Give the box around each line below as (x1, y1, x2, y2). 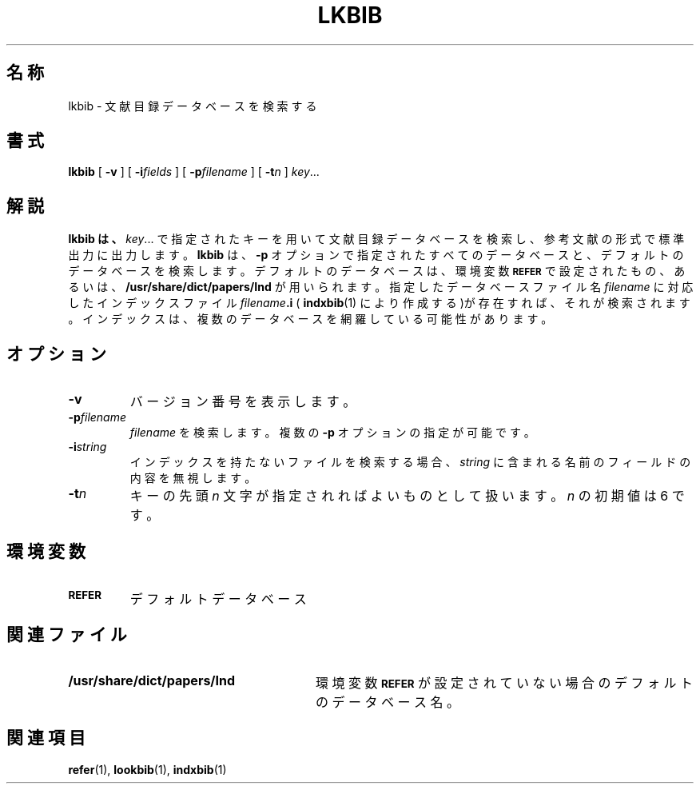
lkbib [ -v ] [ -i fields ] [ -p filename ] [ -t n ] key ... (68, 165, 320, 179)
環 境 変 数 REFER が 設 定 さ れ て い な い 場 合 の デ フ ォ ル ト (315, 674, 694, 691)
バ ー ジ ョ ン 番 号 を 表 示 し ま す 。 (129, 393, 356, 410)
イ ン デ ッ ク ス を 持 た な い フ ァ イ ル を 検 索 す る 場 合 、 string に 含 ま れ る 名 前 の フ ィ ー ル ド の (129, 455, 691, 469)
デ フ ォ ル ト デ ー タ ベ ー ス (129, 590, 307, 607)
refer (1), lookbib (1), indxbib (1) (68, 762, 227, 776)
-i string (68, 440, 107, 454)
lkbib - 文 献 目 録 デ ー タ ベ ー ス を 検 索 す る (68, 98, 317, 113)
